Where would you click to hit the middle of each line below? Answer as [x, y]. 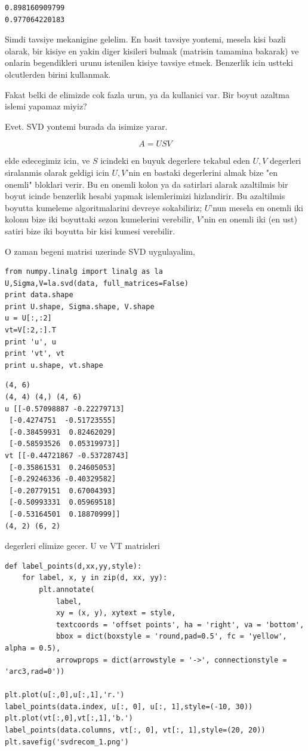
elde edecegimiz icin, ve [47, 161]
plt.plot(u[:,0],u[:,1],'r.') [65, 695]
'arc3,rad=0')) [35, 672]
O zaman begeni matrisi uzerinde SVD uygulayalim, [100, 251]
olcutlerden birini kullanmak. [58, 74]
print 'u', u [30, 342]
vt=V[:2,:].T [30, 330]
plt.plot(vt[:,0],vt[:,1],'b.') [69, 718]
